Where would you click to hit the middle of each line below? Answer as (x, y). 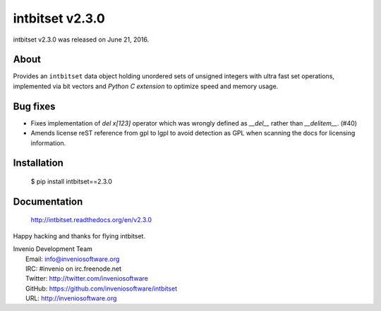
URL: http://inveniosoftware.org (71, 298)
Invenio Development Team (53, 249)
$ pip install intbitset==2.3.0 (72, 181)
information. (48, 143)
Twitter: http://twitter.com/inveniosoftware (87, 279)
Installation (38, 163)
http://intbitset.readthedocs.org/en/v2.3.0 (91, 220)
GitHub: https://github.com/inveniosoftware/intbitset (102, 288)
